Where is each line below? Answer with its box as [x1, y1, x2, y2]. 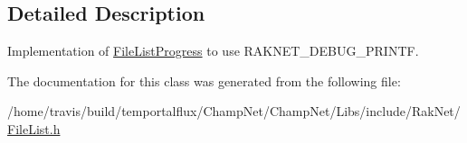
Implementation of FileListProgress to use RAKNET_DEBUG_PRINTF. [7, 41, 419, 60]
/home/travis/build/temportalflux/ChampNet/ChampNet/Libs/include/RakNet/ [7, 102, 461, 121]
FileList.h [7, 119, 61, 138]
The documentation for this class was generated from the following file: [7, 71, 401, 90]
